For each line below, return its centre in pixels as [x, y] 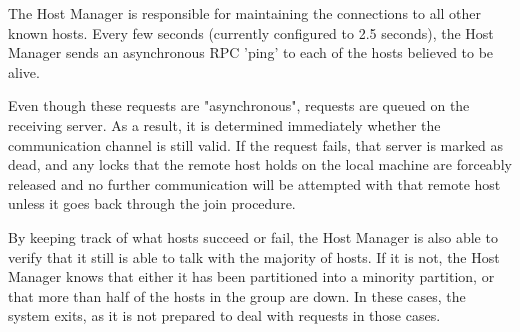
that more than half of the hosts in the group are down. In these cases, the [237, 295]
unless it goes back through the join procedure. [152, 203]
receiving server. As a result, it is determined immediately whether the [224, 124]
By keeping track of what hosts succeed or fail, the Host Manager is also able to [253, 236]
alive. [24, 71]
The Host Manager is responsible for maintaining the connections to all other [245, 13]
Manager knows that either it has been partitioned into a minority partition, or [251, 276]
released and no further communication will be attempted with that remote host [254, 183]
